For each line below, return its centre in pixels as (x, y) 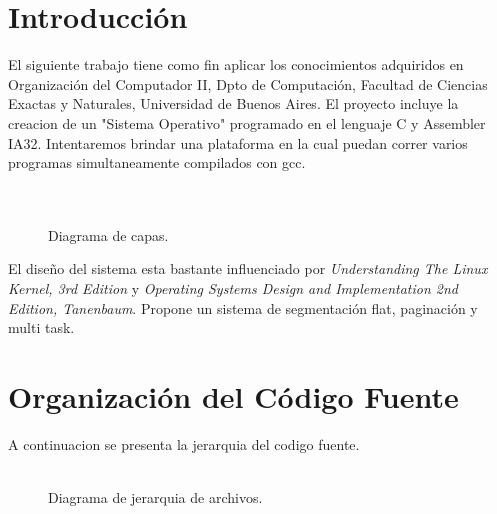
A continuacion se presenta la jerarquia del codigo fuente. (184, 443)
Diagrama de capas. (108, 234)
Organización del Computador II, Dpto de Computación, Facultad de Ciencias (248, 83)
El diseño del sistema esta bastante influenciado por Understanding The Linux (248, 268)
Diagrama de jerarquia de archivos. (155, 497)
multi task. (41, 327)
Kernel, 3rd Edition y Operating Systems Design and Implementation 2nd (233, 288)
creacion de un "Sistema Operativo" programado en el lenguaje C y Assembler (247, 122)
